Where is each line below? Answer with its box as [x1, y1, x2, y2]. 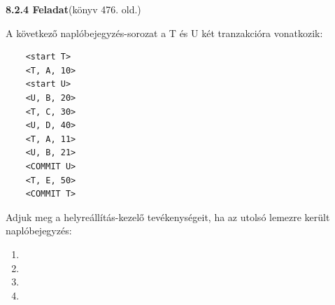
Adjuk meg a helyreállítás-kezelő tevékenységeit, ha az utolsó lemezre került [6, 209, 330, 224]
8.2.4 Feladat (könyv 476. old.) [6, 2, 141, 16]
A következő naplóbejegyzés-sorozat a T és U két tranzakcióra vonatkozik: [6, 25, 323, 40]
